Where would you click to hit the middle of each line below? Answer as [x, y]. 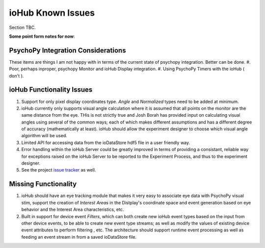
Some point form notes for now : [42, 36]
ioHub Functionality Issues [51, 90]
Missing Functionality [43, 184]
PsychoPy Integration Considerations [67, 50]
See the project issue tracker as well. [59, 170]
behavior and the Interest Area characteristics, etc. [73, 210]
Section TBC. [23, 27]
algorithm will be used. [44, 136]
